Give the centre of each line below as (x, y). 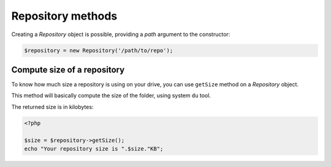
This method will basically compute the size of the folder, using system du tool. (111, 95)
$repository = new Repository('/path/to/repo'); (99, 50)
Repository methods (64, 16)
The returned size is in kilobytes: (52, 106)
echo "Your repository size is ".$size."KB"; (94, 149)
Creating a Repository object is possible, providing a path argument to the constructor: (121, 34)
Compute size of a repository (68, 69)
